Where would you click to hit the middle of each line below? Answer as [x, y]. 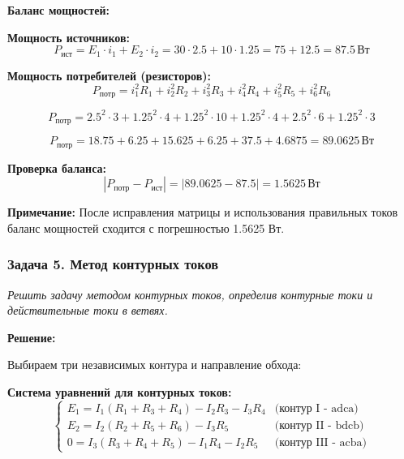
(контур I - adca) [316, 408]
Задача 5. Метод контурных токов [113, 264]
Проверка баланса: [57, 167]
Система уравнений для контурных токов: [120, 391]
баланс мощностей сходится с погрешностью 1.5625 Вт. [146, 227]
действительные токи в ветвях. [88, 310]
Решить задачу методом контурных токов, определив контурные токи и [190, 294]
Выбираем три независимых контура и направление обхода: [155, 365]
